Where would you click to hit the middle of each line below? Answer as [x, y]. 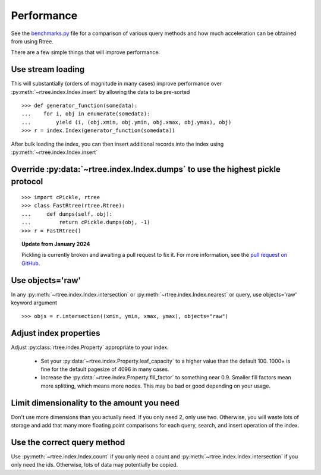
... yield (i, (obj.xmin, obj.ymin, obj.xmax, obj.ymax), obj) [127, 122]
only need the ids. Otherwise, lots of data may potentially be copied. [95, 465]
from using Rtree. [32, 41]
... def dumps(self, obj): [67, 214]
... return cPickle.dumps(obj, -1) [86, 222]
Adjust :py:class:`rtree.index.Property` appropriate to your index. [90, 347]
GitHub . [31, 263]
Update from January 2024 [56, 244]
